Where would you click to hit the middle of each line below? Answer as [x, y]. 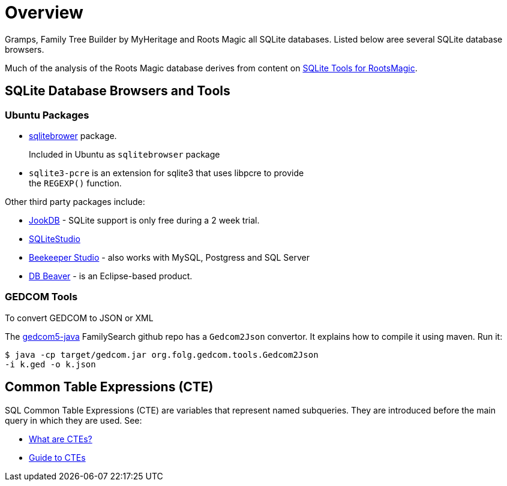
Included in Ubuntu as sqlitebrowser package [124, 154]
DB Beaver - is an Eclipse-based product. [111, 276]
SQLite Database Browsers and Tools [118, 91]
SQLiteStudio [55, 239]
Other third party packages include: [75, 201]
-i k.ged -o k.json [50, 364]
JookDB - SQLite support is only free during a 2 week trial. [144, 220]
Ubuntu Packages [47, 115]
